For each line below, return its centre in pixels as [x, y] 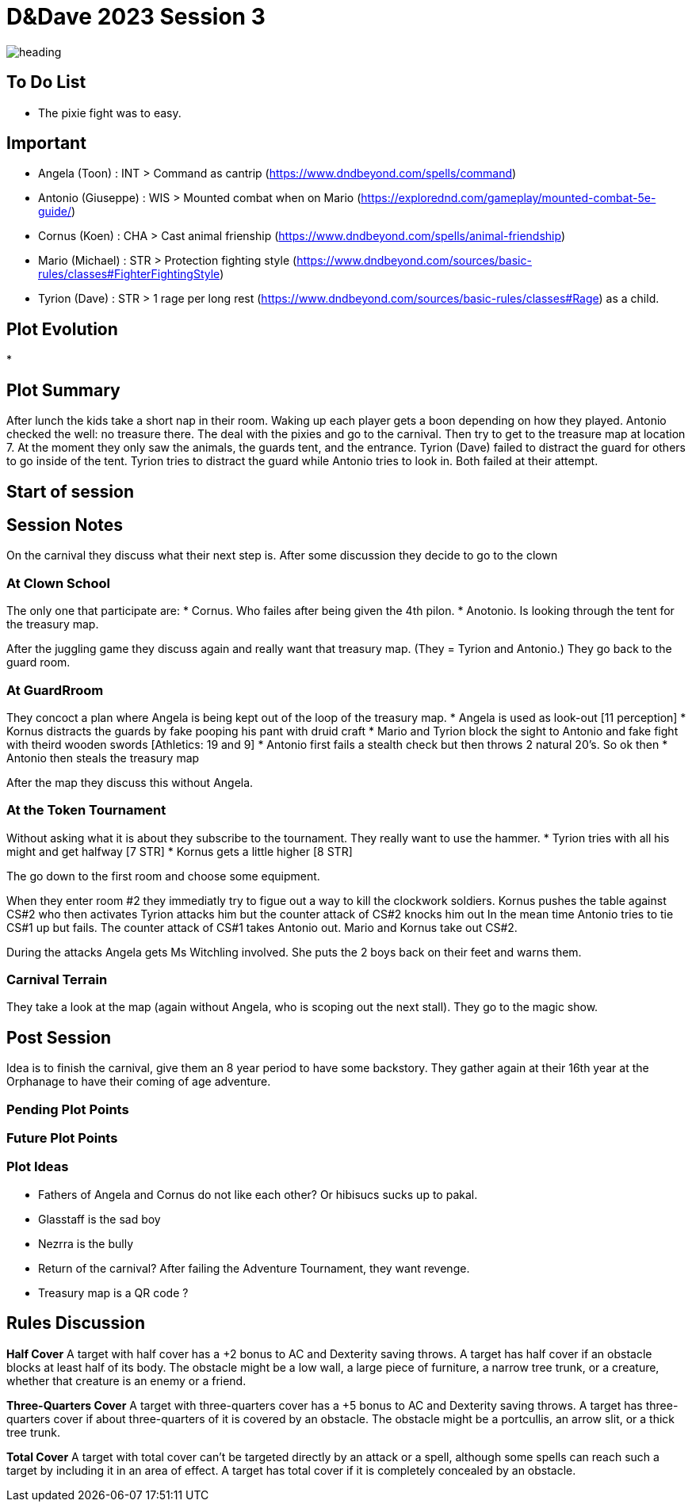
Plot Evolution [62, 329]
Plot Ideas [38, 1167]
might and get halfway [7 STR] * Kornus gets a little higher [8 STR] [180, 851]
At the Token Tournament [86, 810]
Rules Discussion [76, 1323]
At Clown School [58, 583]
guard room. [38, 662]
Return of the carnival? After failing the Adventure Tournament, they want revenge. [254, 1268]
